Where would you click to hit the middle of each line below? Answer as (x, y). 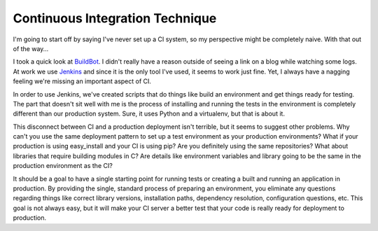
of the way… (31, 48)
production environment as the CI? (63, 166)
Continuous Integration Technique (115, 18)
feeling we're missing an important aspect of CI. (82, 81)
